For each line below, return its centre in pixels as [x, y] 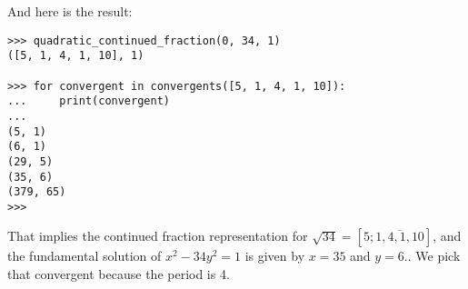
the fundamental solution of [85, 256]
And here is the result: [70, 11]
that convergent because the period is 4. [119, 274]
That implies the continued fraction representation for [158, 236]
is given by [275, 256]
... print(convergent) [89, 101]
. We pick [434, 256]
